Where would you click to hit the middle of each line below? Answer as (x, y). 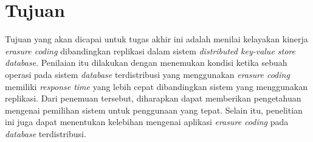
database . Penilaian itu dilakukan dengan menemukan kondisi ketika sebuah (146, 63)
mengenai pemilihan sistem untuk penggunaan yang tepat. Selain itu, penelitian (154, 110)
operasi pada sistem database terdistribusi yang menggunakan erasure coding (147, 74)
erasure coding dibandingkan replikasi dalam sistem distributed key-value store (150, 50)
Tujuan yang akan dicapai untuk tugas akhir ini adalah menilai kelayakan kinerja (156, 39)
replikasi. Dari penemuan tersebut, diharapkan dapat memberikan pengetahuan (153, 98)
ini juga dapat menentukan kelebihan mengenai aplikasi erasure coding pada (147, 122)
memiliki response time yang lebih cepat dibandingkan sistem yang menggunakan (156, 86)
